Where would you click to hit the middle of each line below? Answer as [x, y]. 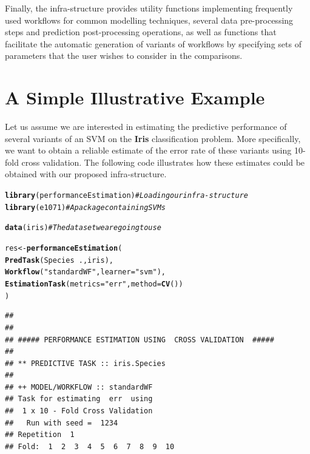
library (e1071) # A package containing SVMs [85, 207]
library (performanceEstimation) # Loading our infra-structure [126, 196]
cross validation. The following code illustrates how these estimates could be [163, 162]
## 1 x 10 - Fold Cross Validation [79, 411]
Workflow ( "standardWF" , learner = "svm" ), [85, 272]
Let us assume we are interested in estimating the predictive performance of [146, 127]
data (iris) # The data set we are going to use [83, 228]
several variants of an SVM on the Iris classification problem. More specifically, [153, 138]
